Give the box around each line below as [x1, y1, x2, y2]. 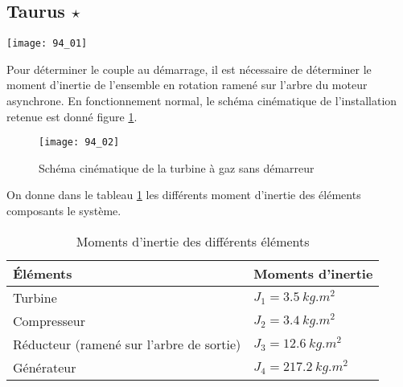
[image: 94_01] [6, 38, 88, 50]
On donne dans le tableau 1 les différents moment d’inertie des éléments [6, 186, 361, 203]
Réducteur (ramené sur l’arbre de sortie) [13, 334, 241, 353]
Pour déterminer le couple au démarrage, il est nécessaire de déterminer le [6, 60, 372, 77]
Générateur [13, 357, 76, 377]
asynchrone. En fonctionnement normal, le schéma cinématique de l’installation [6, 92, 397, 109]
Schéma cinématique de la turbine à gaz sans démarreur [39, 159, 315, 176]
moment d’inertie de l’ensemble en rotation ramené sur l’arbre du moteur [6, 76, 368, 93]
